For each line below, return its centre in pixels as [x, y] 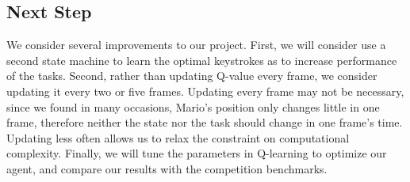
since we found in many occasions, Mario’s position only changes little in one [193, 106]
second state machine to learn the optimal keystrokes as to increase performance [202, 60]
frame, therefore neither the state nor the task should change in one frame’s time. [205, 122]
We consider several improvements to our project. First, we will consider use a [196, 45]
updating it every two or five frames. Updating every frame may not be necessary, [205, 91]
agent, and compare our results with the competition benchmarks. [167, 168]
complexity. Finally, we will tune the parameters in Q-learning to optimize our [197, 153]
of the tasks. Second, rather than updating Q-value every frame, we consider [192, 76]
